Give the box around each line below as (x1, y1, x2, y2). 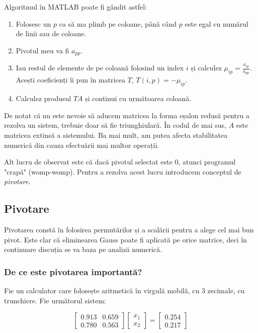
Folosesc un (16, 18, 51, 29)
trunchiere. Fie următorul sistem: (4, 295, 106, 305)
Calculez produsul (16, 93, 71, 104)
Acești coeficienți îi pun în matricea (16, 74, 125, 85)
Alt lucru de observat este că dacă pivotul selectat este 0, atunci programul (4, 156, 236, 167)
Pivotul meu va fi (16, 45, 69, 55)
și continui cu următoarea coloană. (85, 93, 192, 104)
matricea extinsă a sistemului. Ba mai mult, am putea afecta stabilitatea (4, 130, 228, 140)
